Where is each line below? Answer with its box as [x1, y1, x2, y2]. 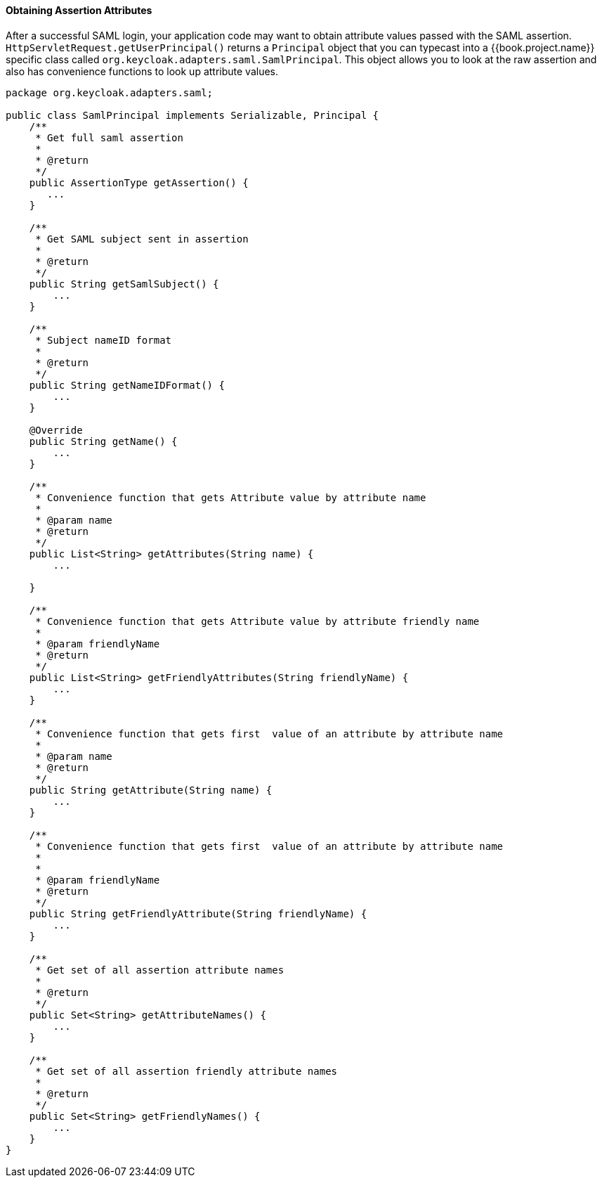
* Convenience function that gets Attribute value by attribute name [35, 491, 426, 503]
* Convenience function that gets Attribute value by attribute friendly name [35, 615, 480, 627]
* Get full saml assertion [35, 131, 183, 143]
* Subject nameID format [35, 334, 172, 346]
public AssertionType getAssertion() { [29, 176, 249, 188]
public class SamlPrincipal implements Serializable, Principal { [6, 109, 379, 121]
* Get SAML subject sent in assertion [35, 233, 249, 245]
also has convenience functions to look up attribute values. [6, 65, 279, 77]
